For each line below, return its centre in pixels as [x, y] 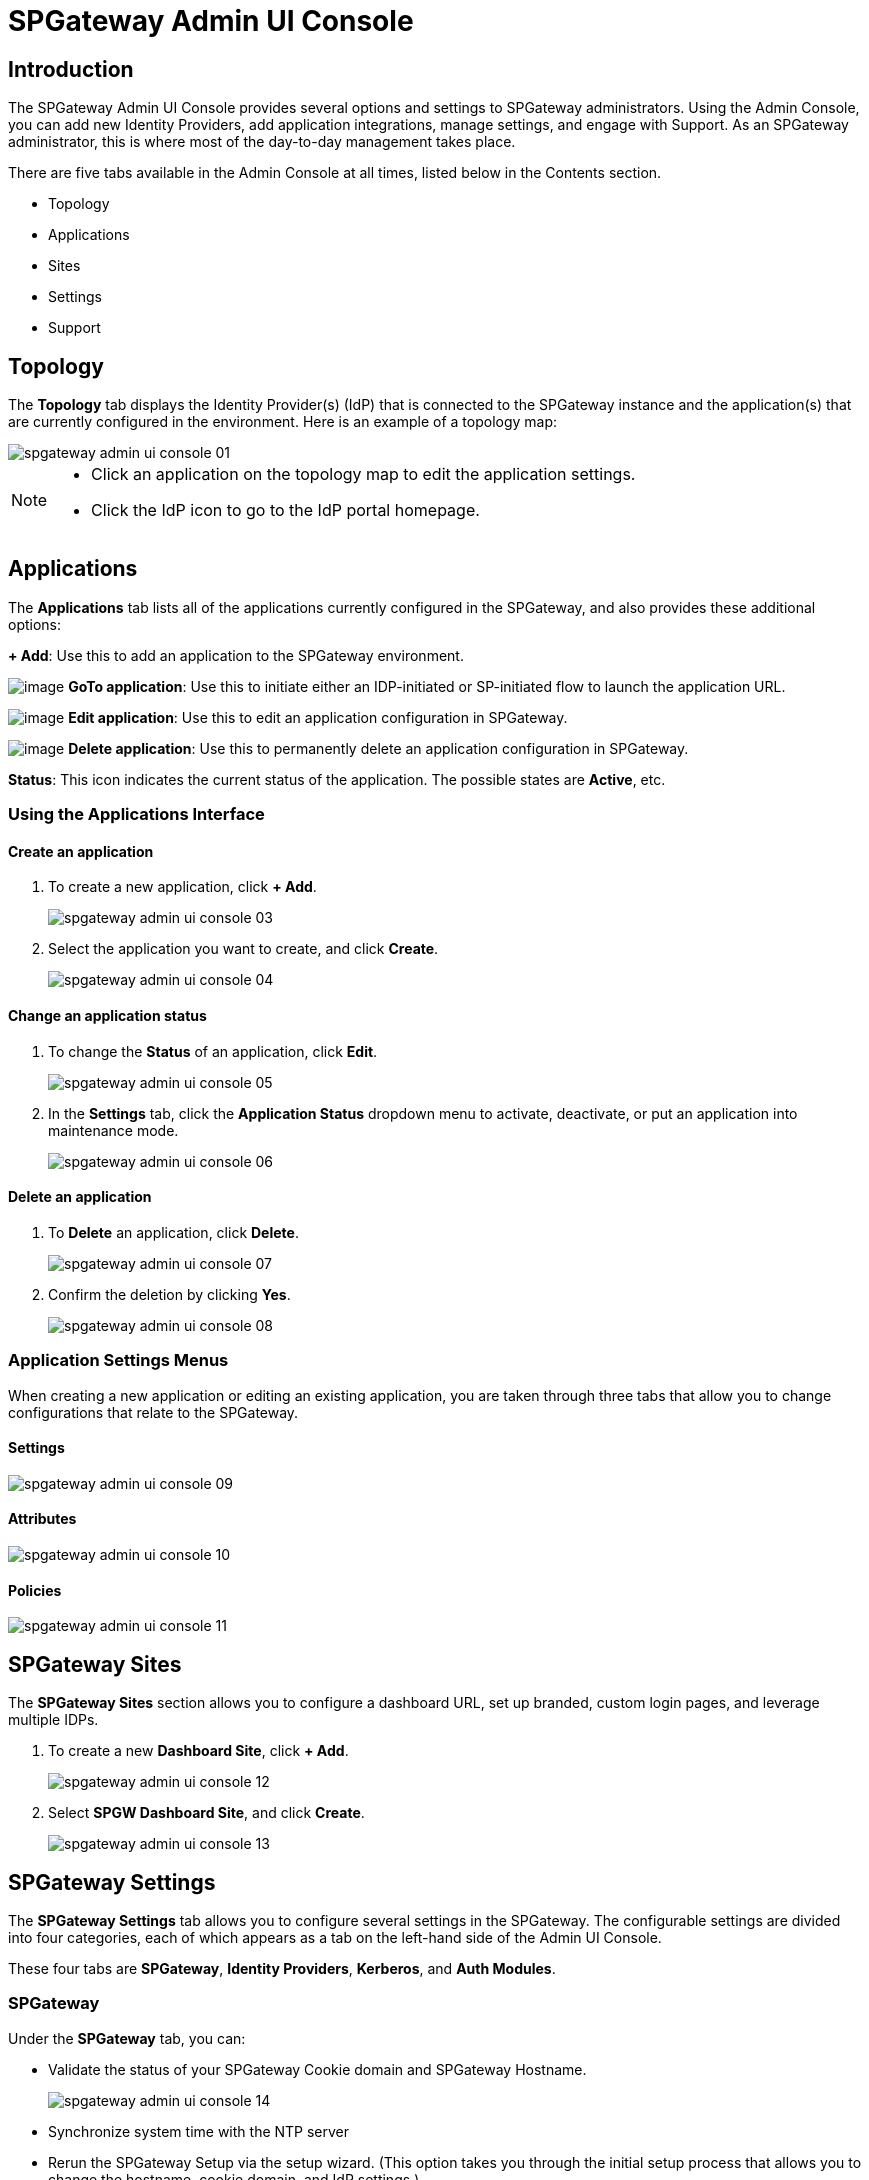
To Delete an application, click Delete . [173, 1232]
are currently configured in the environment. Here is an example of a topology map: [283, 422]
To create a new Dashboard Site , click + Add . [198, 1751]
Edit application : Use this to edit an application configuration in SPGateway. [318, 717]
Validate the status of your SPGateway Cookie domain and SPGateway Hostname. [317, 2069]
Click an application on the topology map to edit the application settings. [363, 474]
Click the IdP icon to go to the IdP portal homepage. [285, 510]
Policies [35, 1590]
